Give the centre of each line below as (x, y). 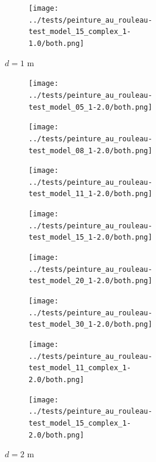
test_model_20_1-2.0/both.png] (91, 281)
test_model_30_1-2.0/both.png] (91, 325)
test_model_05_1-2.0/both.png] (91, 107)
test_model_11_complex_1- (80, 368)
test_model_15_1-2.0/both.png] (91, 238)
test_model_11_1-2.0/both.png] (91, 194)
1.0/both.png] (57, 43)
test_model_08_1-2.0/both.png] (91, 151)
